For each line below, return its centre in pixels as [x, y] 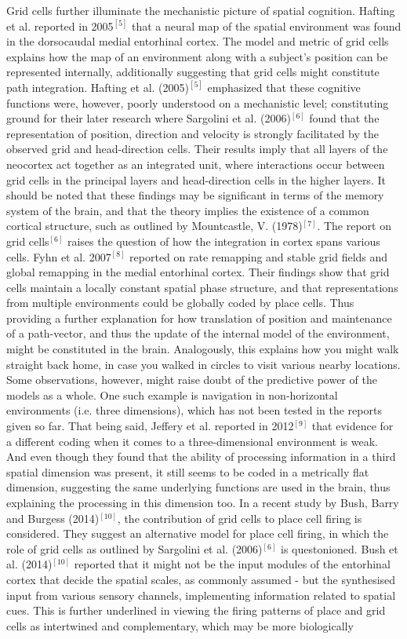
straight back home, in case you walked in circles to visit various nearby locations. [203, 364]
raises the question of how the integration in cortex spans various [223, 241]
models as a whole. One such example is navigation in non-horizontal [172, 394]
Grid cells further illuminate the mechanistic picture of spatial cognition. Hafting [201, 10]
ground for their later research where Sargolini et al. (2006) [149, 118]
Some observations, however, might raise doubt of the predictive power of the [192, 380]
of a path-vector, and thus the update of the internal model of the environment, [198, 333]
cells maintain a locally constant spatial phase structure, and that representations [202, 287]
